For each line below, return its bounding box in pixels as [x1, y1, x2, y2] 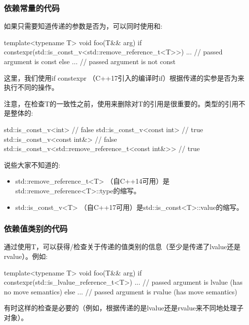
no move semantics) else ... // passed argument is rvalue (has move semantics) [4, 286, 237, 296]
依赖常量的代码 [4, 1, 60, 14]
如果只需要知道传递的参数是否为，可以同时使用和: [4, 21, 162, 31]
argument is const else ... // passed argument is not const [4, 56, 176, 66]
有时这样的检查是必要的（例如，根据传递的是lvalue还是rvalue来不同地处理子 [4, 303, 244, 313]
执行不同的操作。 [4, 82, 58, 92]
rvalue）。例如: [4, 251, 48, 261]
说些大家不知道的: [4, 159, 60, 170]
